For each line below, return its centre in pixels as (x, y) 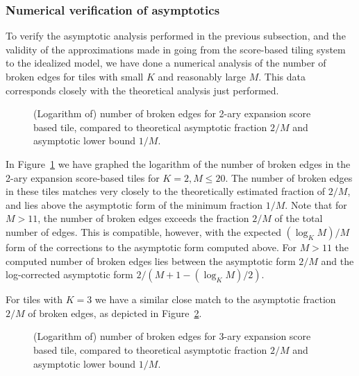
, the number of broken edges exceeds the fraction (143, 218)
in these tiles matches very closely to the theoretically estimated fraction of (166, 191)
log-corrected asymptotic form (69, 274)
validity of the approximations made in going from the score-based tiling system (176, 49)
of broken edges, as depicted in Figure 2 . (115, 313)
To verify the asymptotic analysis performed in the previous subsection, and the (176, 36)
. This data (282, 76)
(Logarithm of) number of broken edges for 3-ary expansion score (172, 336)
